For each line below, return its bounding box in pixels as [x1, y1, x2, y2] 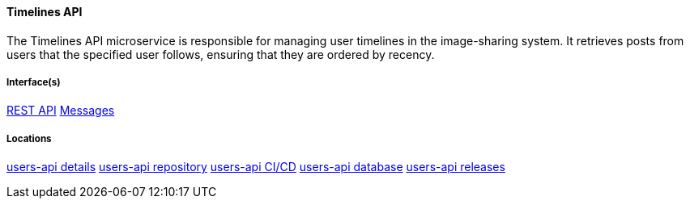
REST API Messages [6, 103, 115, 118]
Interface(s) [6, 77, 61, 88]
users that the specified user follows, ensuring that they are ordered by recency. [6, 47, 435, 61]
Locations [6, 132, 52, 144]
